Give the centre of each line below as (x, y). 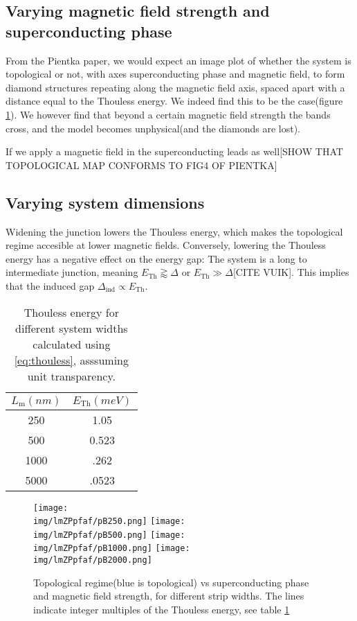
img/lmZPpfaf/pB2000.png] (93, 560)
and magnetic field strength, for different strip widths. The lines (169, 596)
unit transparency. (71, 376)
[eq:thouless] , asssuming (71, 360)
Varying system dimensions (105, 202)
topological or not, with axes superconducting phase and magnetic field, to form (175, 74)
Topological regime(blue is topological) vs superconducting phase (171, 582)
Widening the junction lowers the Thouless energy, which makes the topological (174, 231)
